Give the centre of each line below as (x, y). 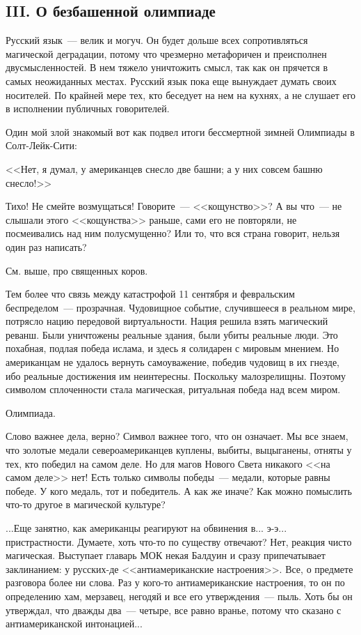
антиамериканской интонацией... (74, 623)
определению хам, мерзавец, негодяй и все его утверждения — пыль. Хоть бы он (179, 596)
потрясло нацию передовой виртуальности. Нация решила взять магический (167, 321)
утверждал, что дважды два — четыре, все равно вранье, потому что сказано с (174, 610)
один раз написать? (46, 246)
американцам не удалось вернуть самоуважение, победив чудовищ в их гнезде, (173, 362)
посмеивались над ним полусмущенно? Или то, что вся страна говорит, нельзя (173, 233)
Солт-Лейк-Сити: (41, 145)
